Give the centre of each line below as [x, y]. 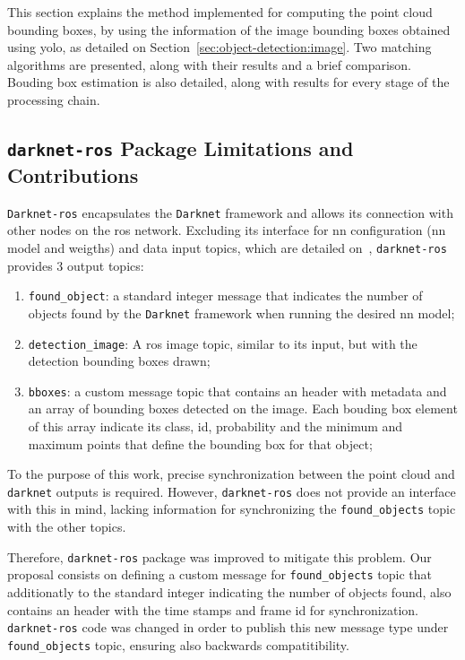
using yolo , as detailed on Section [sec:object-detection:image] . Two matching [220, 47]
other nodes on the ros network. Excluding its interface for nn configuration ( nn [227, 230]
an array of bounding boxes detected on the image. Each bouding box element [243, 408]
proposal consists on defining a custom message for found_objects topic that [220, 574]
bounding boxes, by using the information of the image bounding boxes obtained [229, 29]
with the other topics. [67, 527]
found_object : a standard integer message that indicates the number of [225, 295]
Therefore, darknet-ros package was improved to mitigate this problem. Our [220, 556]
